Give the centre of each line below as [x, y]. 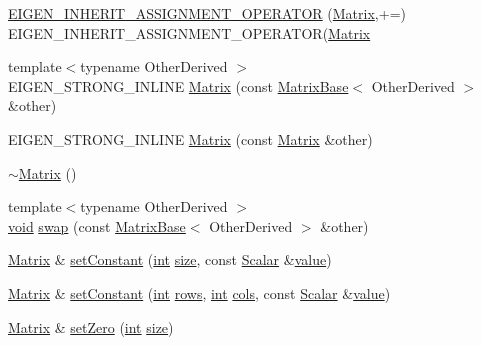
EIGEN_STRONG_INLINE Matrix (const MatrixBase [178, 85]
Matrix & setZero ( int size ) [91, 326]
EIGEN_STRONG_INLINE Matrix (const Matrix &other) [190, 138]
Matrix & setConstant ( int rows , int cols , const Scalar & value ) [199, 292]
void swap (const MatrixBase [97, 225]
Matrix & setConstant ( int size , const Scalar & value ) [170, 259]
